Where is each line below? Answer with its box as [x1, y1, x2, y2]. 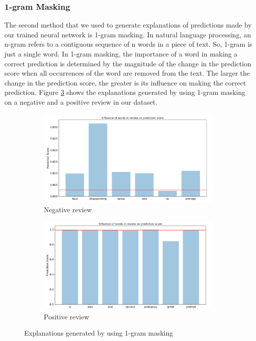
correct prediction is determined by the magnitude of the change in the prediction [4, 58, 252, 68]
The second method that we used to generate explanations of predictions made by [4, 20, 252, 30]
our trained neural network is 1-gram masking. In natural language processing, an [4, 29, 251, 39]
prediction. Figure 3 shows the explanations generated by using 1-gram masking [4, 87, 246, 97]
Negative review [44, 204, 92, 214]
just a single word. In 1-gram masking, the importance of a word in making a [4, 49, 238, 58]
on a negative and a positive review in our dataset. [4, 96, 158, 107]
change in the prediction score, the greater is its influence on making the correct [4, 77, 246, 87]
